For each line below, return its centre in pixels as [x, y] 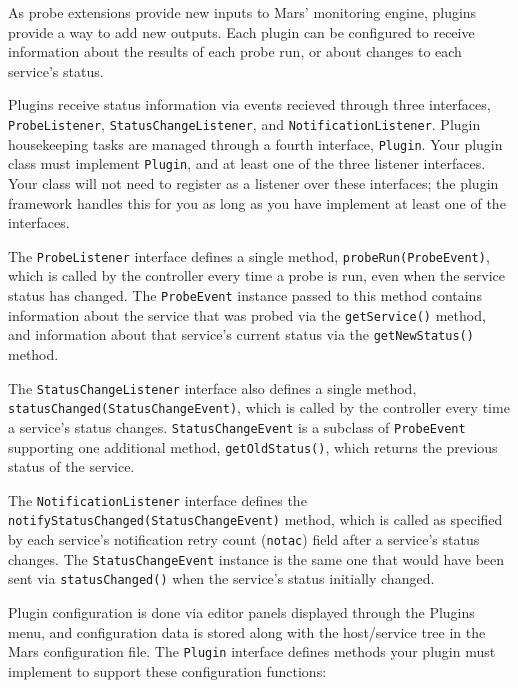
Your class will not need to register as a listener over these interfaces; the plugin [253, 182]
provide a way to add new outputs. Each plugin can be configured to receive [241, 31]
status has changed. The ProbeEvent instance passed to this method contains [245, 294]
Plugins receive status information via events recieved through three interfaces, [249, 104]
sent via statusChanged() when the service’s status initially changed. [221, 578]
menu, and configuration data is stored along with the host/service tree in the [247, 631]
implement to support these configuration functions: [167, 670]
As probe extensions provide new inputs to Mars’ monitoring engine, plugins [242, 12]
